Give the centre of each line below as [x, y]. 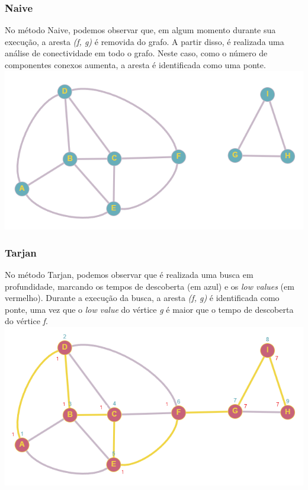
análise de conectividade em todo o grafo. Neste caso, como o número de [136, 53]
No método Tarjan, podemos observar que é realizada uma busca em [129, 274]
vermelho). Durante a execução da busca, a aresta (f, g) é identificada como [142, 298]
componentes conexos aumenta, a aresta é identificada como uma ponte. [135, 65]
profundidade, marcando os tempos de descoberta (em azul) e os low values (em [150, 286]
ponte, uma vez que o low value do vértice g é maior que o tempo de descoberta [149, 309]
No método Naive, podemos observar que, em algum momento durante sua [140, 30]
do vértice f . [26, 321]
